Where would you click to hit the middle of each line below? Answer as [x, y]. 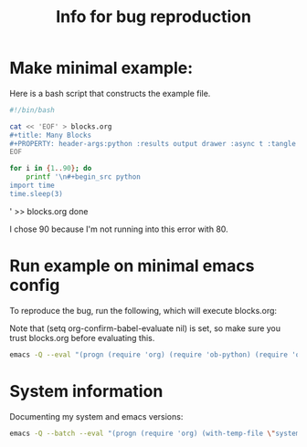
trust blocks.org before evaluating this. [82, 338]
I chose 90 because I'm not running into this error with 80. [119, 229]
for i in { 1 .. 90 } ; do [51, 169]
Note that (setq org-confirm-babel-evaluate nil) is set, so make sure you [145, 328]
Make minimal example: [101, 68]
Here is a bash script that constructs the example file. [110, 93]
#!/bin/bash [32, 110]
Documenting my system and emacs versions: [96, 416]
